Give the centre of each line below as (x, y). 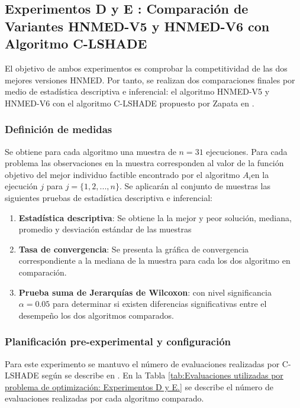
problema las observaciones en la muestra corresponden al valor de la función (144, 163)
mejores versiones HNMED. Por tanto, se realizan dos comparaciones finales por (150, 80)
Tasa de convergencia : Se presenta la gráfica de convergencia (134, 249)
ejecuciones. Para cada (247, 151)
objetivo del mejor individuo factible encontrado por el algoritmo (122, 174)
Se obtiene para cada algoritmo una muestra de (91, 151)
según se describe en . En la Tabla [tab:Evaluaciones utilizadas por (162, 375)
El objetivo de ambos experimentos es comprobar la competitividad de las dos (146, 68)
